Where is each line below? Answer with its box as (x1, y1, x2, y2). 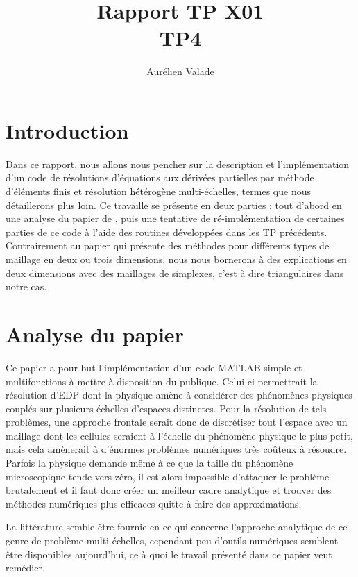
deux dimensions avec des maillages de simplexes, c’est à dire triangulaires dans (6, 265, 344, 280)
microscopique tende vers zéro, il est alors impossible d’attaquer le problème (6, 469, 330, 483)
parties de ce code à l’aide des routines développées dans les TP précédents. (6, 224, 327, 239)
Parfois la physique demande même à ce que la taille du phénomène (6, 455, 293, 470)
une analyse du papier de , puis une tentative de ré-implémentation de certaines (6, 211, 345, 226)
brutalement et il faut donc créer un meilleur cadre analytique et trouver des (6, 483, 332, 497)
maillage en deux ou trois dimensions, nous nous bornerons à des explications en (6, 252, 347, 266)
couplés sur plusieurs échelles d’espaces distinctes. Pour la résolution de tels (6, 401, 327, 415)
